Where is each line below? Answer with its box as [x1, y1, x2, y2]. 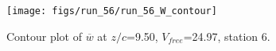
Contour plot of [6, 27, 82, 44]
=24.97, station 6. [183, 27, 270, 44]
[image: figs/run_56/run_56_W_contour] [6, 5, 217, 16]
